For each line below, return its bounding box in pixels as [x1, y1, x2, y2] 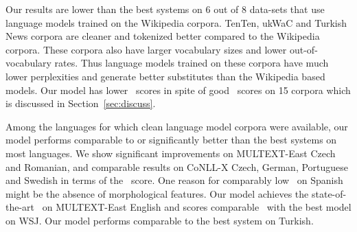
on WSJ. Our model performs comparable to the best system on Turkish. [5, 213, 314, 227]
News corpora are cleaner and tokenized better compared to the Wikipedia [5, 29, 320, 43]
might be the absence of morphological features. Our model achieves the [5, 186, 309, 200]
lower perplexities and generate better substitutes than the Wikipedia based [5, 69, 325, 83]
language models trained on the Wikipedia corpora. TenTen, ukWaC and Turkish [5, 15, 347, 30]
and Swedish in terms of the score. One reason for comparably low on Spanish [5, 173, 343, 187]
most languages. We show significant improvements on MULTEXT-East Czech [5, 146, 336, 160]
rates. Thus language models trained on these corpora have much [54, 56, 329, 70]
